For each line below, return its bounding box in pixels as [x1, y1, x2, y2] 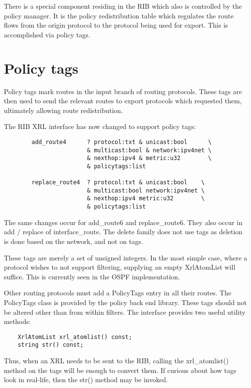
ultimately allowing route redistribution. [4, 105, 123, 115]
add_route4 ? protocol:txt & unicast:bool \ [31, 138, 212, 145]
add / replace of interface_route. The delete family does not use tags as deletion [4, 226, 243, 237]
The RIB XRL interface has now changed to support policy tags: [4, 121, 196, 131]
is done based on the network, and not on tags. [4, 236, 143, 246]
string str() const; [17, 341, 84, 349]
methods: [4, 316, 31, 326]
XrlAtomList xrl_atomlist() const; [17, 333, 132, 340]
